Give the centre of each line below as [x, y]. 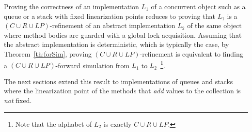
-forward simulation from [93, 65]
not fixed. [18, 100]
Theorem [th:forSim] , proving [48, 53]
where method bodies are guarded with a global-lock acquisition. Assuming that [123, 35]
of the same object [214, 25]
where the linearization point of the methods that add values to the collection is [122, 91]
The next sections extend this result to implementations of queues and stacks [118, 81]
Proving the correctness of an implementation [71, 6]
